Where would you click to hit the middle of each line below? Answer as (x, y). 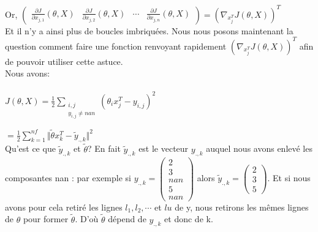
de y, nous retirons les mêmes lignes (242, 207)
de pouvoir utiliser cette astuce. (64, 61)
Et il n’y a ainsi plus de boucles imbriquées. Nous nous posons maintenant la (149, 30)
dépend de (127, 219)
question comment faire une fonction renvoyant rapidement (116, 46)
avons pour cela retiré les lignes (64, 207)
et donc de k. (189, 219)
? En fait (104, 148)
